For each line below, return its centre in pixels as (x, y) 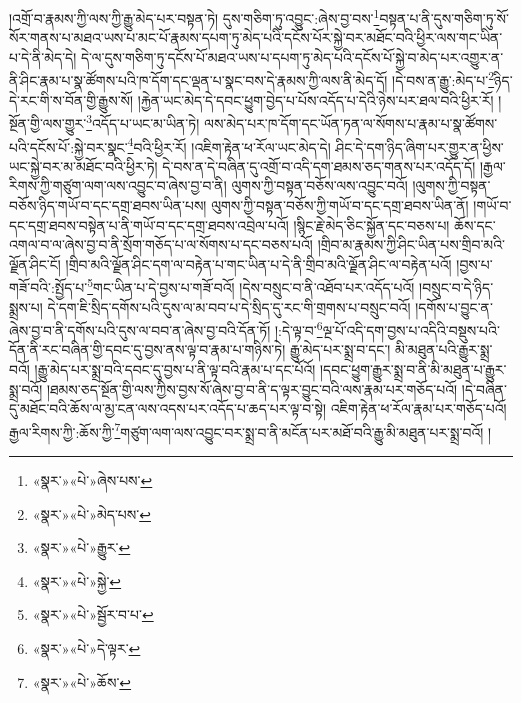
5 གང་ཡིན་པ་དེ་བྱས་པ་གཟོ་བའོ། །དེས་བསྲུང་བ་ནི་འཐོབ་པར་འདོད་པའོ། (251, 285)
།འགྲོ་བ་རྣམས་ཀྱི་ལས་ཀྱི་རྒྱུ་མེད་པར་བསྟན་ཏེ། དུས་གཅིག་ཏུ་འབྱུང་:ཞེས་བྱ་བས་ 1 (194, 16)
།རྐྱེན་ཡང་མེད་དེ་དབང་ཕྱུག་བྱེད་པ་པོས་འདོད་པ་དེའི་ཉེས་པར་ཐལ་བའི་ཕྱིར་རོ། (315, 99)
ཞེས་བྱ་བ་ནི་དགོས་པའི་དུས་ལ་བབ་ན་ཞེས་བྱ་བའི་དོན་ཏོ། (140, 329)
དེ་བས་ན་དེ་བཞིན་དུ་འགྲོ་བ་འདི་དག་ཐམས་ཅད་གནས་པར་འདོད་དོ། (319, 165)
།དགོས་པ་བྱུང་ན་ (454, 306)
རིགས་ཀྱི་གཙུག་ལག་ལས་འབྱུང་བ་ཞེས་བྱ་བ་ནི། (118, 185)
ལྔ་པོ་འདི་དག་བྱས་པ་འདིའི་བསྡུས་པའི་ (411, 329)
